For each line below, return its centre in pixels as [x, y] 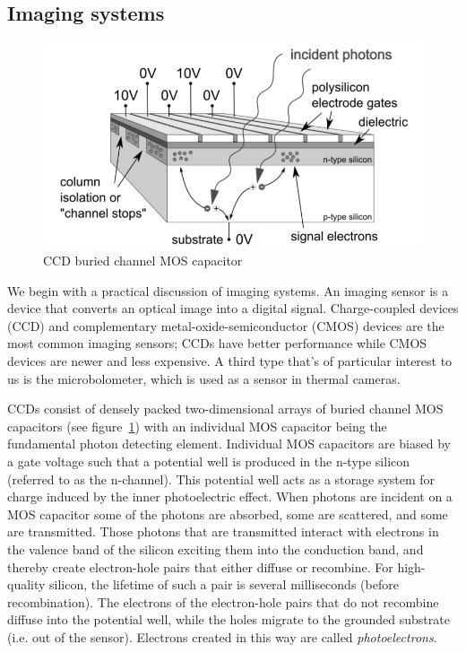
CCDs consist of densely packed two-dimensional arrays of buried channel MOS [225, 409]
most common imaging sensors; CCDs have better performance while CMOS [217, 343]
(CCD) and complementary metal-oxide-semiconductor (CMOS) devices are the [226, 325]
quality [26, 584]
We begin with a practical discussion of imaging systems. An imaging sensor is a [228, 290]
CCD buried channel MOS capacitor [143, 261]
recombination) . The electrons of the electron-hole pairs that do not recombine [223, 601]
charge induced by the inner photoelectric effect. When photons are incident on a [230, 496]
